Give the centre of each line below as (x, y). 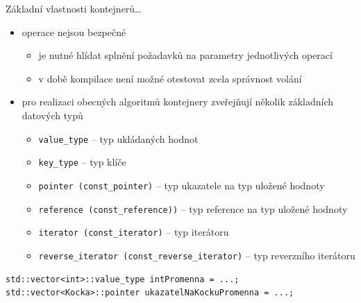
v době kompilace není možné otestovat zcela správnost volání (170, 78)
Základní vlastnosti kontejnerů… (74, 8)
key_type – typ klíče (82, 162)
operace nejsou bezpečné (74, 32)
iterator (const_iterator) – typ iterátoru (134, 232)
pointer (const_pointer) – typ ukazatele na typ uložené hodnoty (182, 185)
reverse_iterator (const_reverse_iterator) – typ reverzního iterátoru (197, 255)
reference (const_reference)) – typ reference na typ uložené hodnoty (193, 208)
